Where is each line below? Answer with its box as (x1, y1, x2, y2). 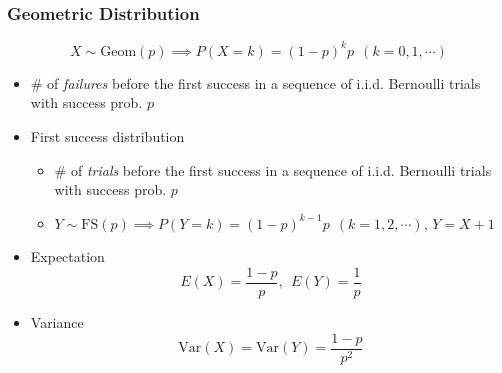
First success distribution (30, 125, 185, 146)
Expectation (30, 246, 105, 267)
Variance (30, 311, 84, 332)
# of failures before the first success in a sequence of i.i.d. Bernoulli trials (30, 72, 481, 93)
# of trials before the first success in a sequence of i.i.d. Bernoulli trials (54, 159, 492, 180)
